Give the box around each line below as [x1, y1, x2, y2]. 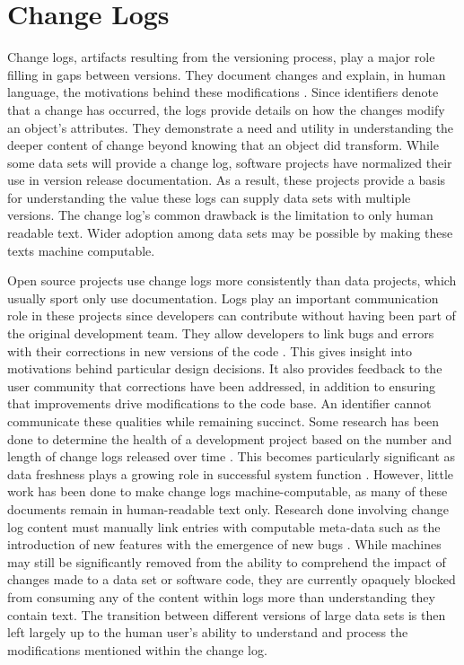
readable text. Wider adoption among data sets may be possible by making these [7, 223, 453, 242]
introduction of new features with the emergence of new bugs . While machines [7, 535, 442, 554]
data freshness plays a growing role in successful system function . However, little [7, 464, 454, 483]
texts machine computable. [7, 241, 155, 259]
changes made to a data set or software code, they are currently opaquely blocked [7, 570, 456, 589]
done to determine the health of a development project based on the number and [7, 429, 452, 448]
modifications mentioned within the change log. [7, 640, 267, 659]
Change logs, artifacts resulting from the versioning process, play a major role [7, 48, 435, 66]
